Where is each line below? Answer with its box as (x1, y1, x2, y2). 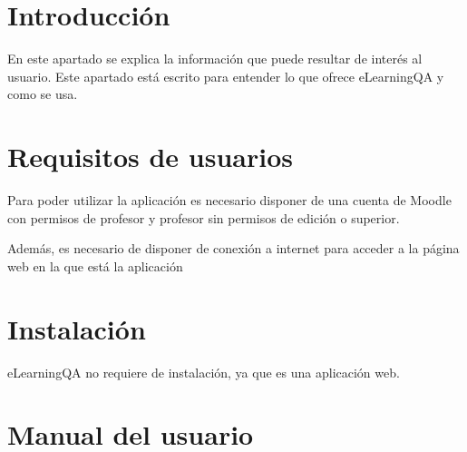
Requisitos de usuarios (7, 138, 293, 175)
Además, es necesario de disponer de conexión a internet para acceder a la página (7, 239, 460, 258)
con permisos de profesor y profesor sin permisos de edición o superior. (7, 208, 400, 227)
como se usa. (7, 84, 78, 103)
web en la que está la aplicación (7, 256, 183, 275)
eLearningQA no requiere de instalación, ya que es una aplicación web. (7, 362, 400, 381)
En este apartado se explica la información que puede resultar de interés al (7, 49, 423, 68)
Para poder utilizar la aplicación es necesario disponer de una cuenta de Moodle (7, 191, 452, 210)
